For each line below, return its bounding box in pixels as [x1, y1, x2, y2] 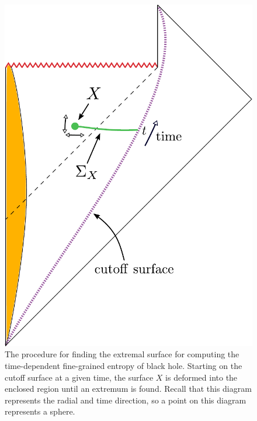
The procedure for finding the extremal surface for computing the [5, 348, 239, 360]
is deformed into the [165, 371, 238, 383]
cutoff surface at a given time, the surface [5, 371, 154, 383]
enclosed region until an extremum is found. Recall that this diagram [5, 382, 252, 395]
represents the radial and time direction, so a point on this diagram [5, 394, 246, 406]
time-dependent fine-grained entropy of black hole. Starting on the [5, 360, 242, 372]
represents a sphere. [5, 405, 75, 417]
